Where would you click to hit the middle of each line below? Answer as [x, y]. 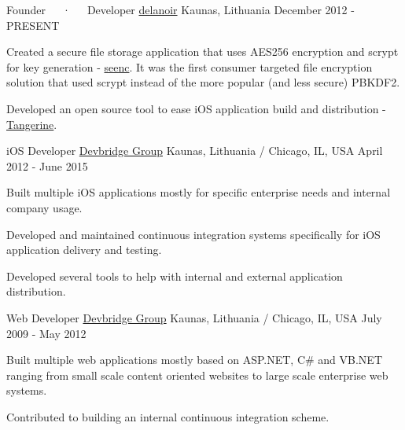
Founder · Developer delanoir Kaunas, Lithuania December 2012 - [180, 9]
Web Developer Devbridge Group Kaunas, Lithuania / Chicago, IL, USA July [194, 317]
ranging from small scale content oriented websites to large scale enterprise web [197, 375]
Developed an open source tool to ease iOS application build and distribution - [196, 108]
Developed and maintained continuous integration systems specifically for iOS [193, 234]
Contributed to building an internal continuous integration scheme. [168, 416]
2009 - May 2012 [46, 333]
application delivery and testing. [84, 250]
